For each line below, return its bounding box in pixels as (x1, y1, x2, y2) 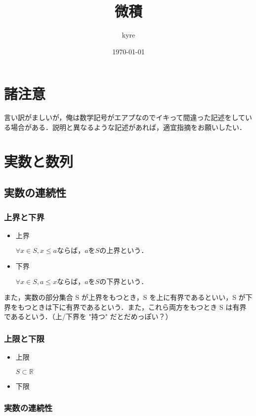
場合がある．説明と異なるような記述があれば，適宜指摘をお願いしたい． (10, 122, 246, 132)
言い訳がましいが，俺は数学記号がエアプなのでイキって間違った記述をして (4, 112, 246, 123)
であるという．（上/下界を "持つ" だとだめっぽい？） (4, 311, 172, 322)
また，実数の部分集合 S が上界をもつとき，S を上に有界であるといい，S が (4, 292, 246, 302)
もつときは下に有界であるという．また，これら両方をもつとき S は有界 (17, 301, 247, 312)
